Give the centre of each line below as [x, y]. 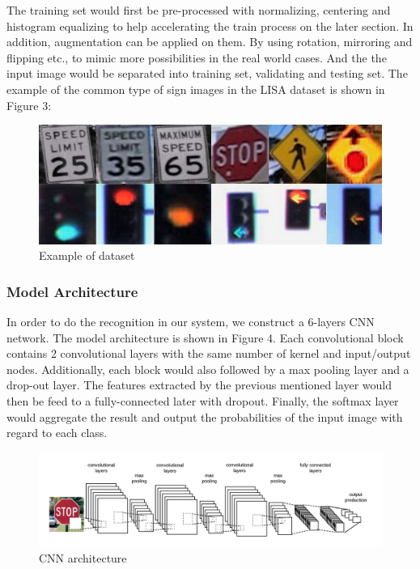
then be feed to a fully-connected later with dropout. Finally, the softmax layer [203, 401]
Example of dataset [87, 255]
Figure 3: [29, 105]
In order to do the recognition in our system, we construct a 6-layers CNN [191, 322]
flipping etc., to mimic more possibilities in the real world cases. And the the [197, 57]
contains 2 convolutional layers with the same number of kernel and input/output [209, 353]
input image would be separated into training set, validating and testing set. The [207, 73]
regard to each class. [57, 433]
